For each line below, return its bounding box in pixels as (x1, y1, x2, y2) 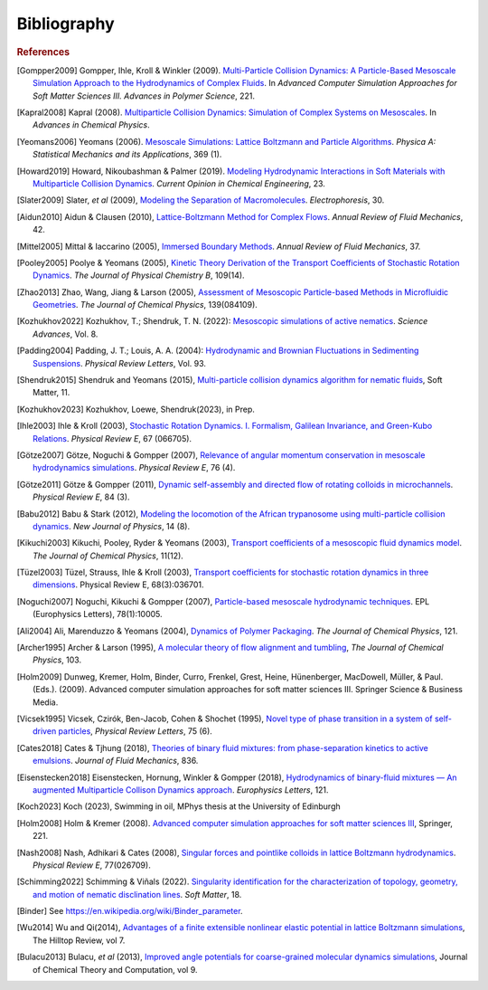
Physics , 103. (33, 654, 81, 665)
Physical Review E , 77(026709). (33, 860, 151, 871)
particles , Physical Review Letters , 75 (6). (58, 726, 212, 737)
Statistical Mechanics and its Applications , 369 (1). (33, 149, 222, 160)
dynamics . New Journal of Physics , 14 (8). (33, 520, 190, 531)
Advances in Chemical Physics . (33, 119, 151, 130)
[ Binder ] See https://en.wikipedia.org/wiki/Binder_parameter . (16, 906, 243, 917)
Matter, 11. (33, 387, 70, 398)
